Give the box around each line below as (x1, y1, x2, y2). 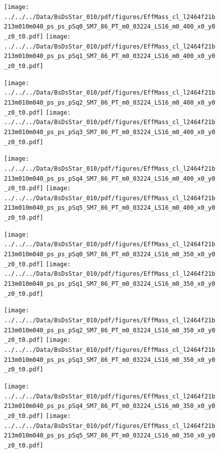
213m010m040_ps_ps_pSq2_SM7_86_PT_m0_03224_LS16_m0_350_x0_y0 (4, 326, 215, 334)
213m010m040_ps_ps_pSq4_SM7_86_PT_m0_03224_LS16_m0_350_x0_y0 (4, 402, 215, 410)
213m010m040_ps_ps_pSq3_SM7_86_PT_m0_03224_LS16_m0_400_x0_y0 (4, 128, 215, 136)
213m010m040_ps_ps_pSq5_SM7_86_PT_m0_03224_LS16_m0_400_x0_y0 (4, 204, 215, 212)
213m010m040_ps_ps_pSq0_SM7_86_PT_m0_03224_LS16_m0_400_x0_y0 (4, 23, 215, 31)
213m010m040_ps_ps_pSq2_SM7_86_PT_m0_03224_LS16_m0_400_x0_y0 (4, 99, 215, 106)
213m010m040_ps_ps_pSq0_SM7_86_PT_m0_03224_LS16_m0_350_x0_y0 (4, 251, 215, 258)
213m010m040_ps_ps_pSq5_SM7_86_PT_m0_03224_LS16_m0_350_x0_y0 (4, 432, 215, 439)
